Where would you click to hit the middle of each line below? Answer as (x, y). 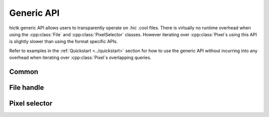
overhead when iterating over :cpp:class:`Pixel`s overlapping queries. (80, 58)
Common (24, 72)
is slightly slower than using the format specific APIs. (64, 42)
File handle (27, 88)
